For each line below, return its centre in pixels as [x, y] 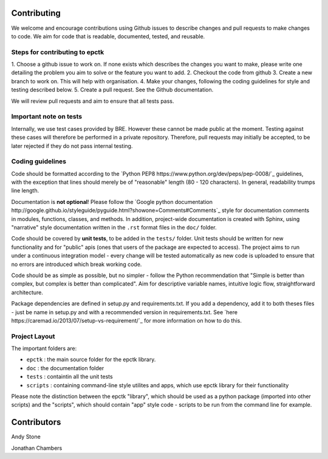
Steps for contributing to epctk [58, 52]
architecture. [27, 292]
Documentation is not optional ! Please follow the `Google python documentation [112, 201]
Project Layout [33, 336]
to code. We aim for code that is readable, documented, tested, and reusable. [108, 36]
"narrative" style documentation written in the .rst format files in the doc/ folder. [114, 228]
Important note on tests [47, 117]
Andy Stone [26, 437]
